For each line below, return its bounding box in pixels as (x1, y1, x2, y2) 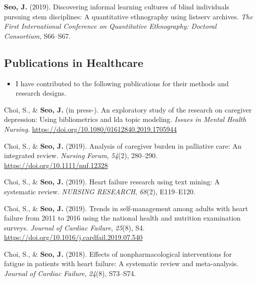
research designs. (15, 88, 66, 98)
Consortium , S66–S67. (4, 30, 71, 41)
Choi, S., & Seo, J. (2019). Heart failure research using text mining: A (4, 176, 220, 187)
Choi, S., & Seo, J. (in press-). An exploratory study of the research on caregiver (4, 104, 252, 114)
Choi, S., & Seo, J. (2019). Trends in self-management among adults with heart (4, 203, 248, 213)
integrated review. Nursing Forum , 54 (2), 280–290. (4, 150, 157, 161)
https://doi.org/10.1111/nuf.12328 (4, 160, 108, 170)
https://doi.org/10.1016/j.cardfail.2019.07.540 (4, 232, 143, 242)
